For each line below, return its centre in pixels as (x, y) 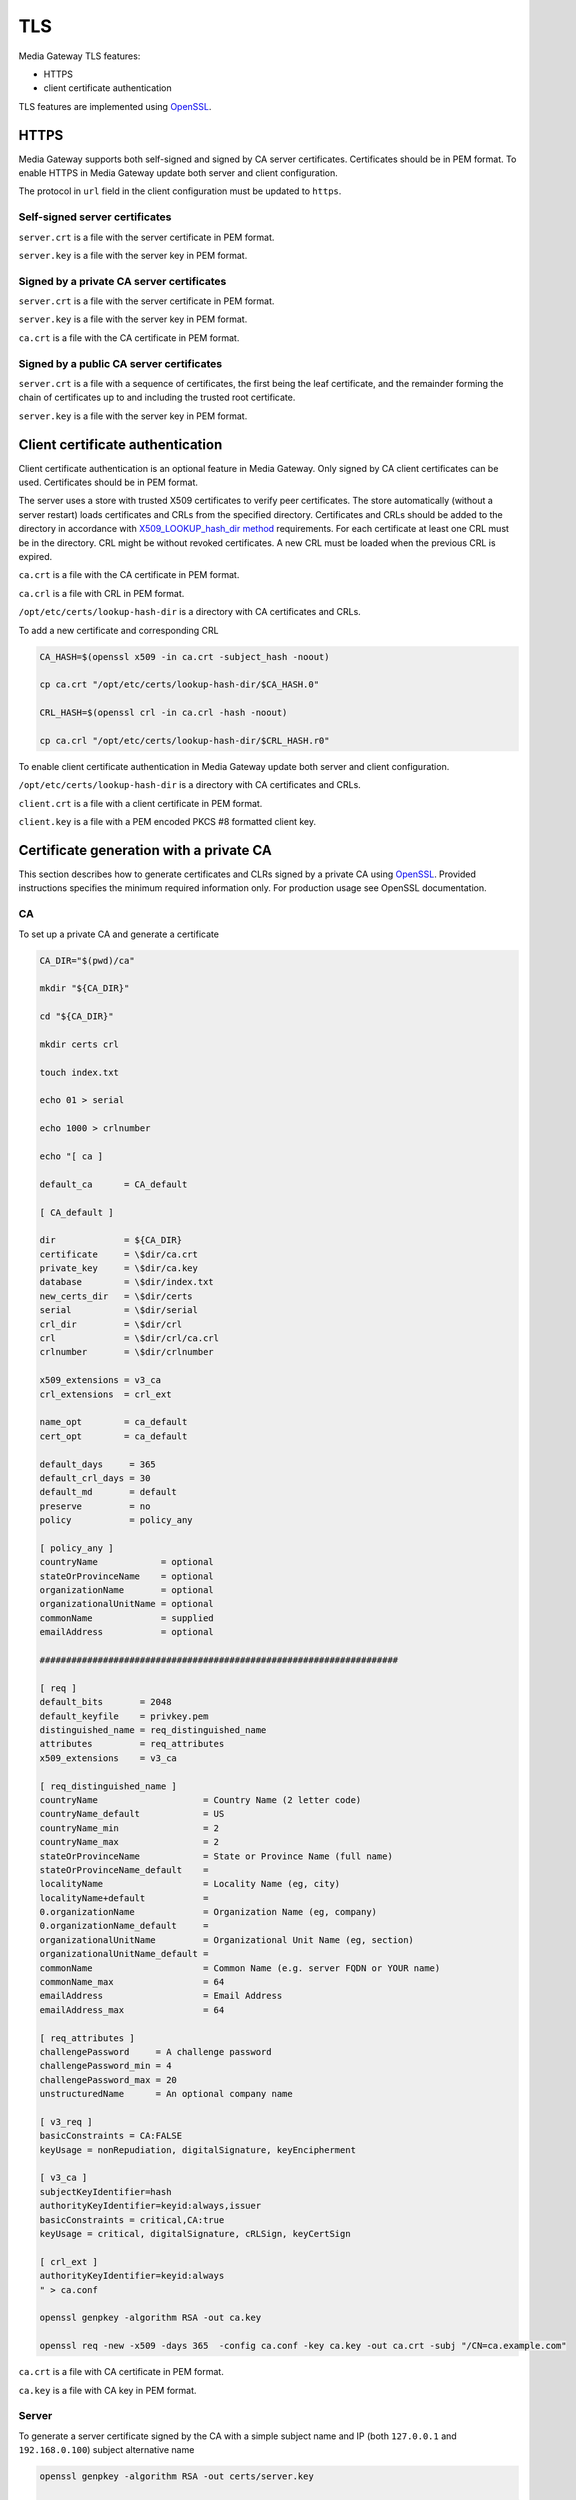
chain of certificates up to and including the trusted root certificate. (157, 397)
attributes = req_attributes (132, 1744)
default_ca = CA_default (113, 1184)
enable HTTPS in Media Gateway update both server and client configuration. (178, 173)
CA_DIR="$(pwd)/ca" (87, 960)
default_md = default (108, 1492)
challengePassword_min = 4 (105, 2066)
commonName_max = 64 (132, 1982)
